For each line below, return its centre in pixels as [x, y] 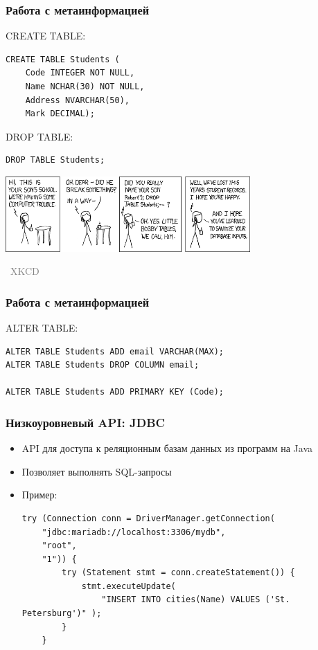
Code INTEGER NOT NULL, [80, 73]
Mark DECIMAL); [60, 114]
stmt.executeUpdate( [129, 586]
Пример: [39, 495]
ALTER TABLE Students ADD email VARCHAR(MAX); [115, 351]
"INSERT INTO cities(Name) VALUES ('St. [196, 600]
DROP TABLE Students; [55, 160]
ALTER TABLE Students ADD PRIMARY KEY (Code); [115, 392]
